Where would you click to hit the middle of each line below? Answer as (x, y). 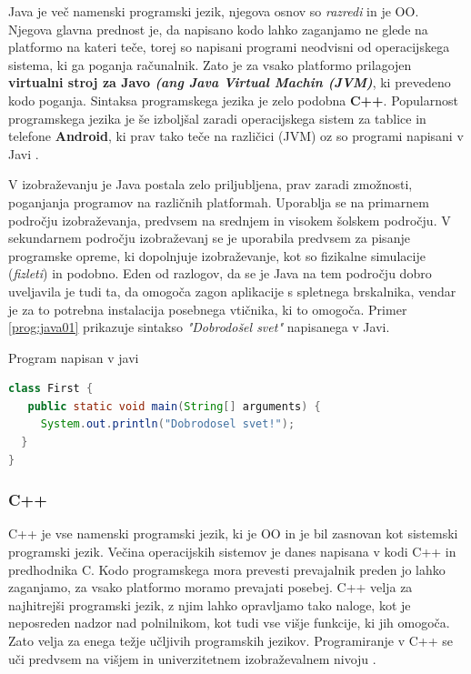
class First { (51, 389)
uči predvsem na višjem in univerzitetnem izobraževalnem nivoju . (192, 658)
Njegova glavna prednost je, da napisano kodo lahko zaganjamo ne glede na (218, 29)
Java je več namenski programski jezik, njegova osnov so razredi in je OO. (214, 11)
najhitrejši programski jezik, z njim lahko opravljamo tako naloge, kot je (210, 604)
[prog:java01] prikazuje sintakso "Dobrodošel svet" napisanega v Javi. (199, 327)
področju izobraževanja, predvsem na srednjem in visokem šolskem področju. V (230, 220)
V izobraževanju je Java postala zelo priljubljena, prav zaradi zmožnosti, (210, 184)
